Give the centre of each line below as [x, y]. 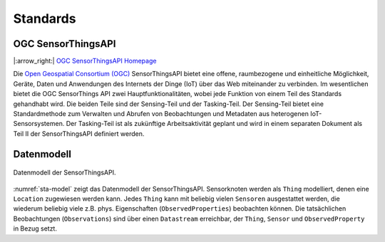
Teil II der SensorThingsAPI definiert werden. [79, 133]
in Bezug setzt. [35, 228]
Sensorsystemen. [39, 124]
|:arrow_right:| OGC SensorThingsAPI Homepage [85, 61]
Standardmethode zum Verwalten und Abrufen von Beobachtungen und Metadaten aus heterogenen [161, 114]
